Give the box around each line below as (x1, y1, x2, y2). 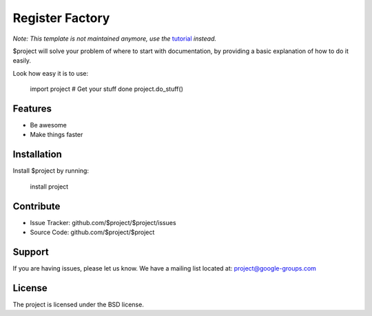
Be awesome (30, 121, 67, 129)
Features (12, 103, 52, 114)
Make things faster (30, 131, 83, 139)
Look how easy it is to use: (12, 69, 89, 77)
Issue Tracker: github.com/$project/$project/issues (30, 218, 176, 227)
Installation (12, 149, 62, 160)
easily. (12, 56, 31, 65)
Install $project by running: (12, 167, 90, 175)
